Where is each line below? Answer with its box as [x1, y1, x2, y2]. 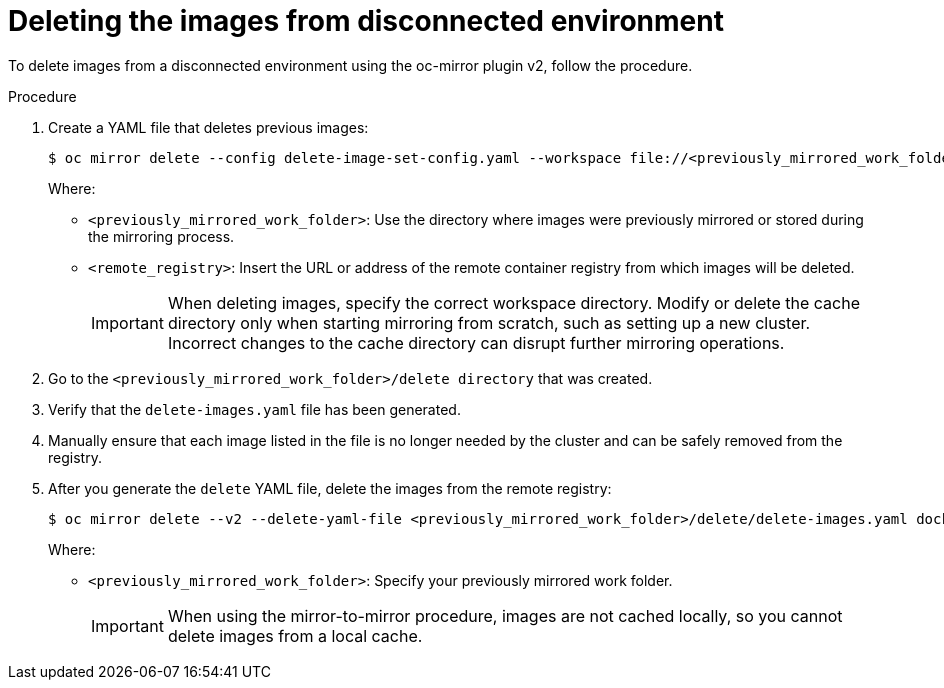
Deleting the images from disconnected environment [8, 4, 724, 38]
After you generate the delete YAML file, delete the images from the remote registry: [48, 479, 612, 497]
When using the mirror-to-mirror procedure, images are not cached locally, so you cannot [167, 605, 843, 626]
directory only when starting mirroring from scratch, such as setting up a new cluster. [167, 312, 811, 333]
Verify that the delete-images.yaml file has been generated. [48, 400, 461, 418]
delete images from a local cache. [167, 625, 423, 646]
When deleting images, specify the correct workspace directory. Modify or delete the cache [167, 292, 861, 313]
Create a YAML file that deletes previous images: [48, 118, 369, 136]
